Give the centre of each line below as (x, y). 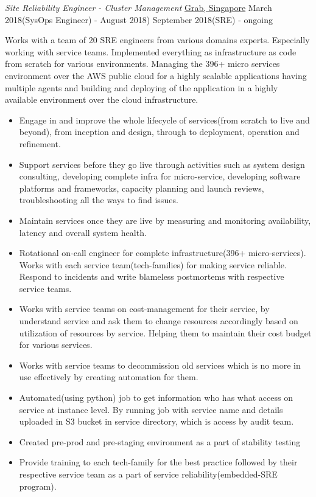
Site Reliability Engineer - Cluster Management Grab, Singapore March (139, 7)
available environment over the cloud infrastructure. (102, 99)
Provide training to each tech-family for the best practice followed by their (158, 462)
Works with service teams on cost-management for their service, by (144, 309)
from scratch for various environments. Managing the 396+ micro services (142, 64)
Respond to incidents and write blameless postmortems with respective (152, 276)
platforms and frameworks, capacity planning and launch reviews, (142, 188)
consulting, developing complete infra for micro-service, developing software (160, 176)
